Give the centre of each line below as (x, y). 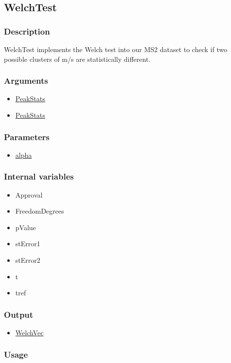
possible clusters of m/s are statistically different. (77, 59)
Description (27, 31)
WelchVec (29, 332)
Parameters (27, 136)
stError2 (28, 260)
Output (19, 314)
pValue (26, 227)
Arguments (26, 81)
